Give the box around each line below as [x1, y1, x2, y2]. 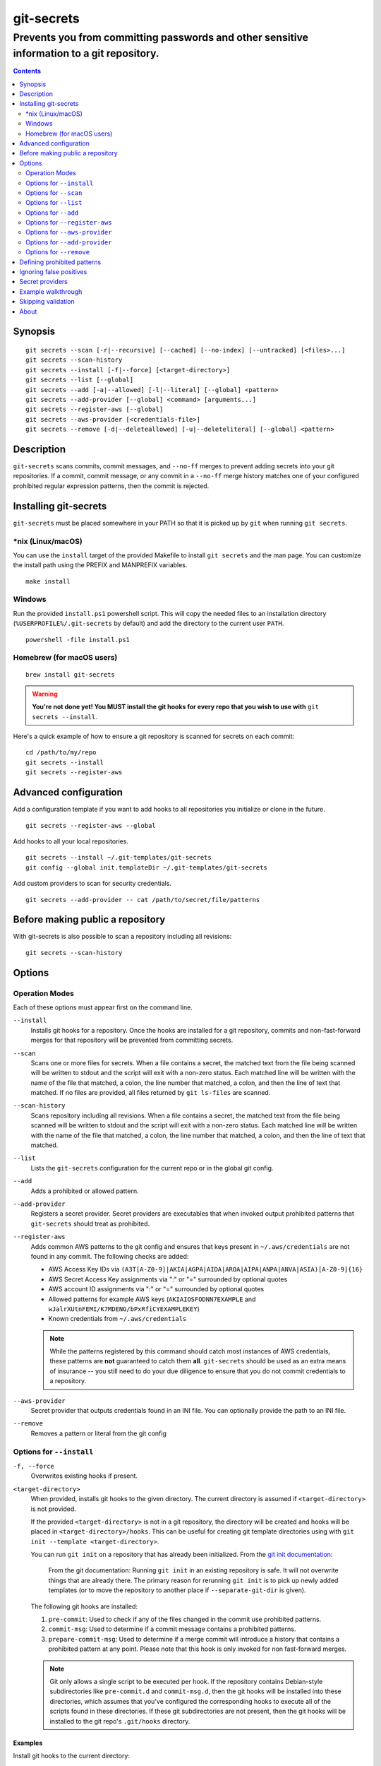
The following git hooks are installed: [30, 1602, 138, 1611]
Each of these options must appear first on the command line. [13, 1003, 193, 1012]
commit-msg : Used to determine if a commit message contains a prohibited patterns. [48, 1625, 296, 1633]
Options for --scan [25, 188, 83, 197]
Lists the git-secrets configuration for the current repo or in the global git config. [30, 1163, 274, 1172]
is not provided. [30, 1505, 77, 1513]
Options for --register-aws [25, 218, 112, 227]
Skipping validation [19, 297, 75, 306]
